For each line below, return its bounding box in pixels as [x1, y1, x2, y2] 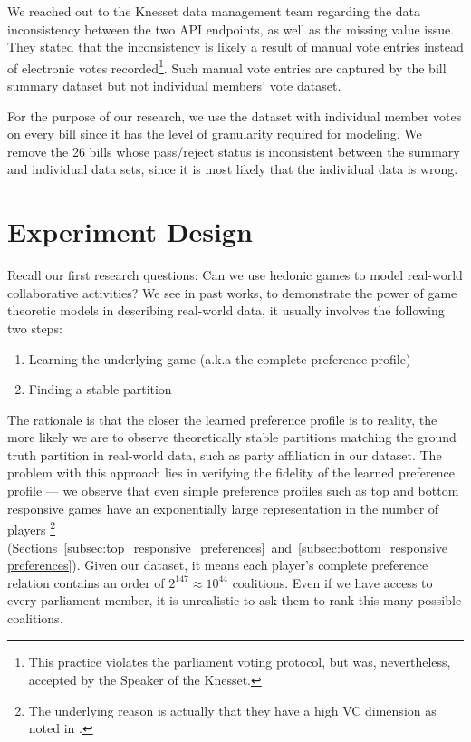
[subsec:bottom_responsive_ [298, 537, 457, 556]
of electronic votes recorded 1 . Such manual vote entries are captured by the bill [7, 55, 447, 77]
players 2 [7, 517, 56, 538]
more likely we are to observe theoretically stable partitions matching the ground [7, 428, 457, 447]
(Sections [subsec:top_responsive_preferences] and [7, 537, 293, 556]
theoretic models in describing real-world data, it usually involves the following [7, 301, 445, 320]
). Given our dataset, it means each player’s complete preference [72, 555, 428, 574]
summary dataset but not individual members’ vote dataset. [7, 76, 341, 95]
